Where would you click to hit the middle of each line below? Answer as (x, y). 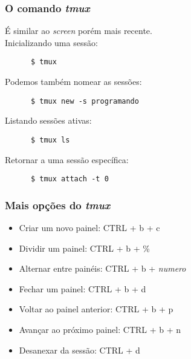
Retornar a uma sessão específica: (67, 159)
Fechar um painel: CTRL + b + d (83, 288)
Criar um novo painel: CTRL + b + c (89, 228)
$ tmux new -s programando (85, 101)
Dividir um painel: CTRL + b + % (84, 248)
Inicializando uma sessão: (51, 42)
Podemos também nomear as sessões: (73, 82)
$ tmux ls (50, 140)
